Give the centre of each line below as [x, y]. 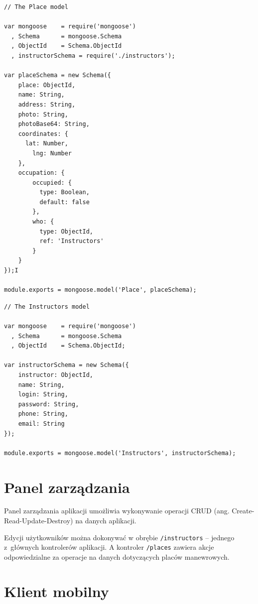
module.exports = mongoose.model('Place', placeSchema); [100, 290]
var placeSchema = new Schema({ [58, 75]
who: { [43, 222]
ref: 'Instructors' [72, 241]
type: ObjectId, [66, 231]
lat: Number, [47, 144]
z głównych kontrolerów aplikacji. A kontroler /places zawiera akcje [109, 547]
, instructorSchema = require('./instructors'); [93, 56]
